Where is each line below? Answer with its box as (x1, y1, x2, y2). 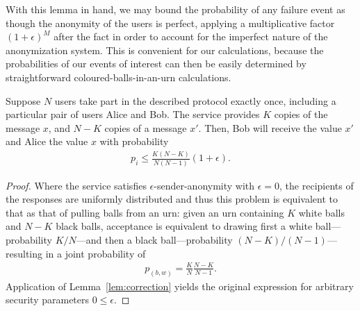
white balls (298, 205, 345, 219)
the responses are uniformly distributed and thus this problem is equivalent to (6, 192, 338, 206)
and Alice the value (6, 134, 88, 149)
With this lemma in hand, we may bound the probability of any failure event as (6, 2, 345, 16)
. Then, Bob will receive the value (198, 120, 342, 135)
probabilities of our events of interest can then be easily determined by (6, 56, 306, 71)
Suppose (6, 93, 41, 108)
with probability (99, 134, 169, 149)
